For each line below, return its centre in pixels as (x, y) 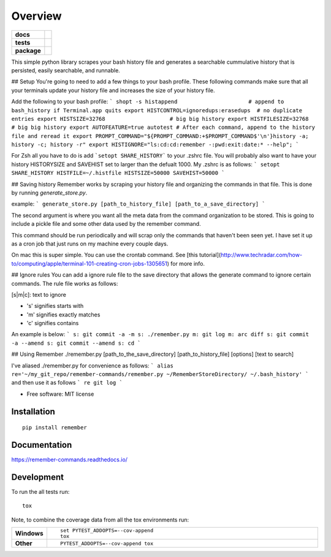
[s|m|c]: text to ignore (39, 294)
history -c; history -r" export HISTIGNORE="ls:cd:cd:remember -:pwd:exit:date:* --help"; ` (155, 145)
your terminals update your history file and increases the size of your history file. (113, 90)
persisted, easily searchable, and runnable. (66, 70)
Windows (29, 534)
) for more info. (186, 263)
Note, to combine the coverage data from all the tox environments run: (100, 520)
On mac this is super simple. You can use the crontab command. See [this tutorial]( (116, 255)
